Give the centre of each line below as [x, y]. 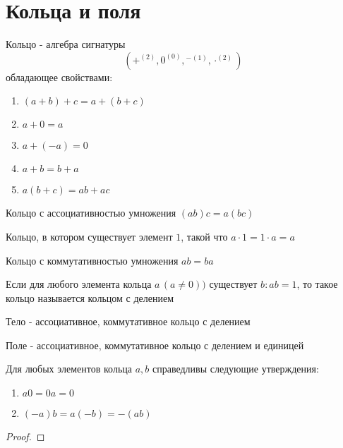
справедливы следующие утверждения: [235, 369]
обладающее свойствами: [59, 77]
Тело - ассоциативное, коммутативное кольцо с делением [128, 321]
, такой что [204, 236]
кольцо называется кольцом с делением [90, 297]
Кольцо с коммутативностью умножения [92, 260]
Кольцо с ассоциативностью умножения [91, 213]
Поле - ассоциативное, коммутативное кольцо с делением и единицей [155, 345]
